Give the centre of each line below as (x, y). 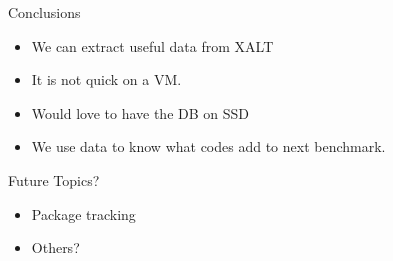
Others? (55, 247)
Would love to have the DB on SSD (140, 112)
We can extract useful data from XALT (152, 45)
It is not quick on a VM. (106, 79)
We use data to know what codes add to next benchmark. (208, 146)
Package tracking (83, 213)
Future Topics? (54, 179)
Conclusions (44, 12)
